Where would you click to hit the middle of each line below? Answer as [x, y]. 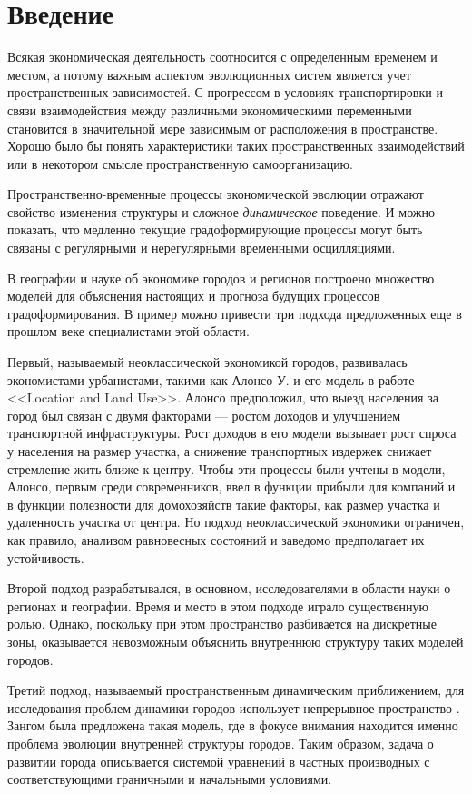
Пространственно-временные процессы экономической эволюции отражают [216, 194]
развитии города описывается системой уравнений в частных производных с [219, 761]
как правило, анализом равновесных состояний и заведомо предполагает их [216, 539]
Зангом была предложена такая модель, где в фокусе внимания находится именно [233, 725]
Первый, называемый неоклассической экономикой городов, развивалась [207, 362]
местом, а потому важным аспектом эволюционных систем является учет [209, 74]
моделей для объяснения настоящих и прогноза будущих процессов [194, 296]
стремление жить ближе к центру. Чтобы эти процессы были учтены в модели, [226, 468]
